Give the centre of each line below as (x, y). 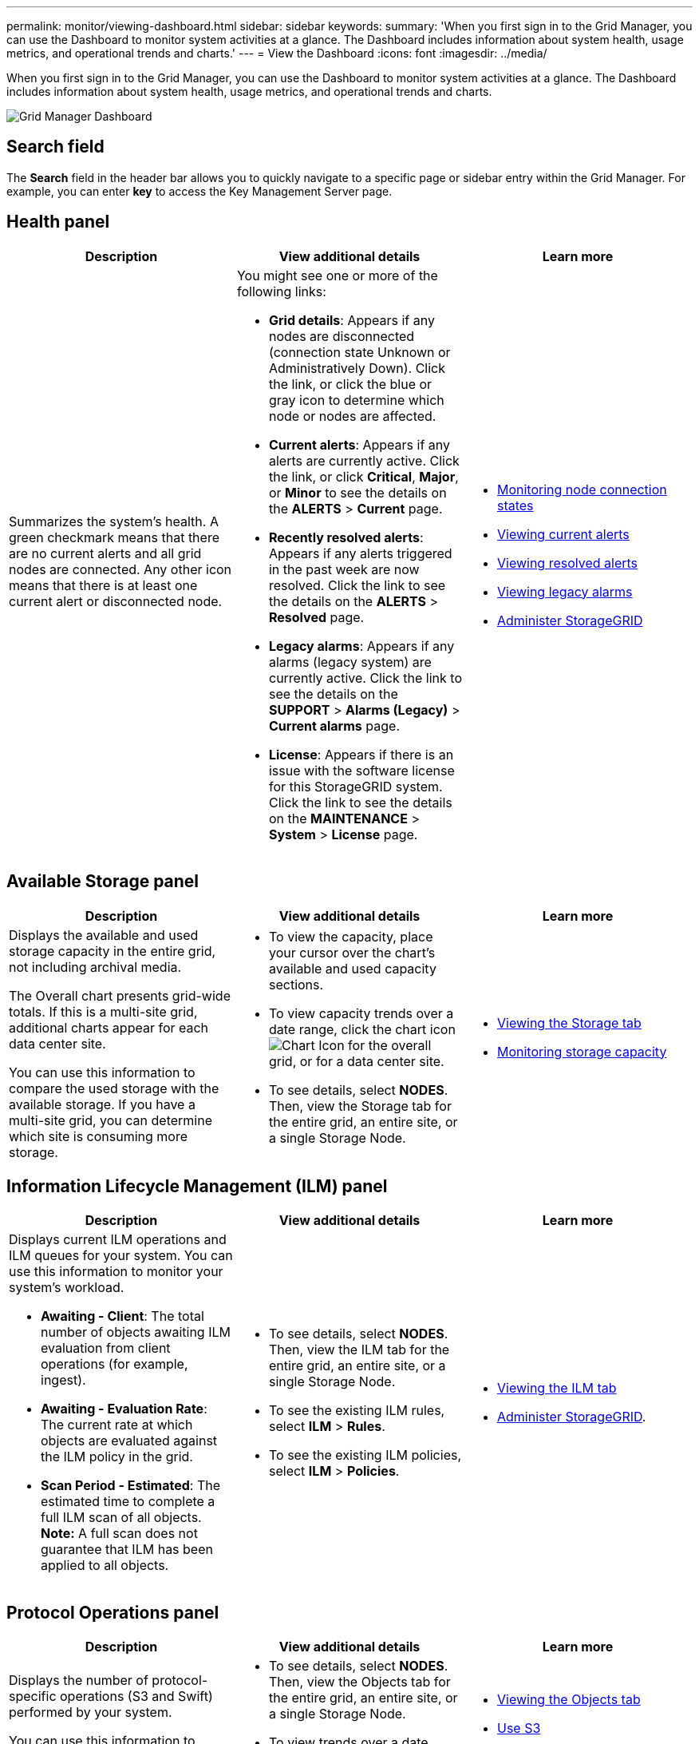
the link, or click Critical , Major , (363, 476)
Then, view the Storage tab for (360, 1106)
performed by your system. (91, 1712)
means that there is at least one (103, 585)
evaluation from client (106, 1348)
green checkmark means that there (114, 537)
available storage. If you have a (102, 1104)
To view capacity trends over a (361, 1013)
